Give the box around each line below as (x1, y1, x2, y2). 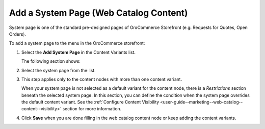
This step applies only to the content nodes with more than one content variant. (21, 76, 182, 82)
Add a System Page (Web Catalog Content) (9, 7, 188, 18)
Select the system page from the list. (21, 67, 96, 73)
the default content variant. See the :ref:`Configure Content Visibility (21, 99, 159, 105)
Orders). (9, 31, 26, 37)
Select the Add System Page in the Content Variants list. (21, 49, 136, 55)
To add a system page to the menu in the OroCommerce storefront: (9, 40, 145, 46)
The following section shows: (21, 58, 80, 64)
